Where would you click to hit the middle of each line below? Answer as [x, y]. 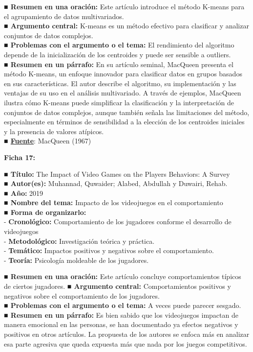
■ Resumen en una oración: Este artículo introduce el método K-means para [124, 6]
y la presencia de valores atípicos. [54, 131]
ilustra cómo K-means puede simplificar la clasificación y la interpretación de [119, 102]
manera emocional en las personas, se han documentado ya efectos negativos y [121, 324]
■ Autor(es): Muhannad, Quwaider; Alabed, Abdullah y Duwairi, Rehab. [116, 183]
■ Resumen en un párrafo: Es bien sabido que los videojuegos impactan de [121, 315]
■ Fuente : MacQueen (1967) [48, 141]
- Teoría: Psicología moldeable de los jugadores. [76, 260]
